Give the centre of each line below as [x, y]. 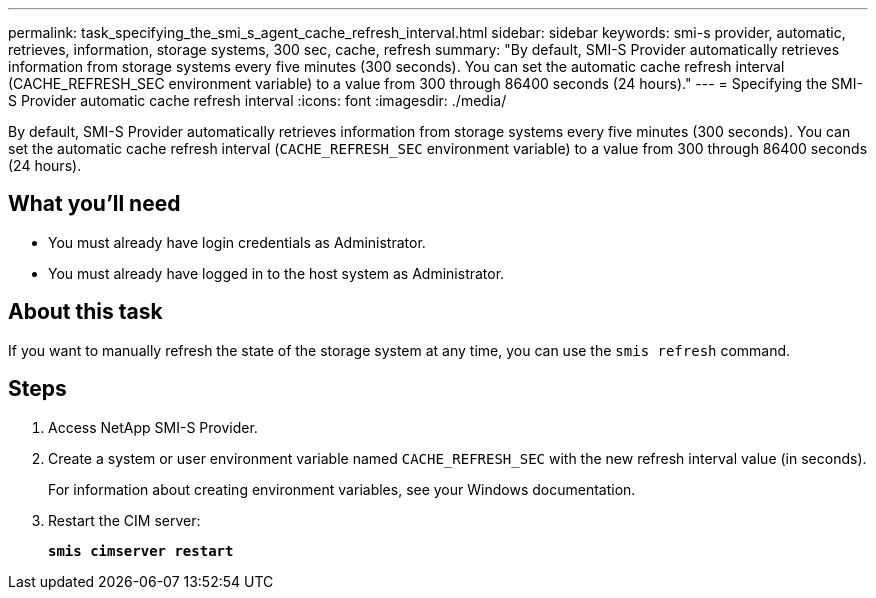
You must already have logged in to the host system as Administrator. [276, 273]
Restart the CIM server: [124, 520]
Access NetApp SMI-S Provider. [153, 427]
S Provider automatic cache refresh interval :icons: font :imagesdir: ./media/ [257, 100]
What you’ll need [94, 204]
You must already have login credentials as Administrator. [237, 242]
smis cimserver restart [141, 550]
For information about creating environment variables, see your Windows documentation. [342, 489]
